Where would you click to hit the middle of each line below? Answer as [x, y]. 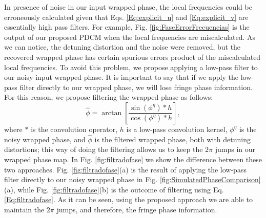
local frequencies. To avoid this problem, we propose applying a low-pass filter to [131, 67]
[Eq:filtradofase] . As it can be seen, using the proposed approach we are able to [128, 199]
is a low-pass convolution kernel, [177, 129]
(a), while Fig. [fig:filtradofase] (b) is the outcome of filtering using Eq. [114, 189]
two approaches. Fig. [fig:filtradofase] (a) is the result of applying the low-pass [125, 169]
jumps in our [235, 149]
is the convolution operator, [74, 129]
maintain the [24, 209]
